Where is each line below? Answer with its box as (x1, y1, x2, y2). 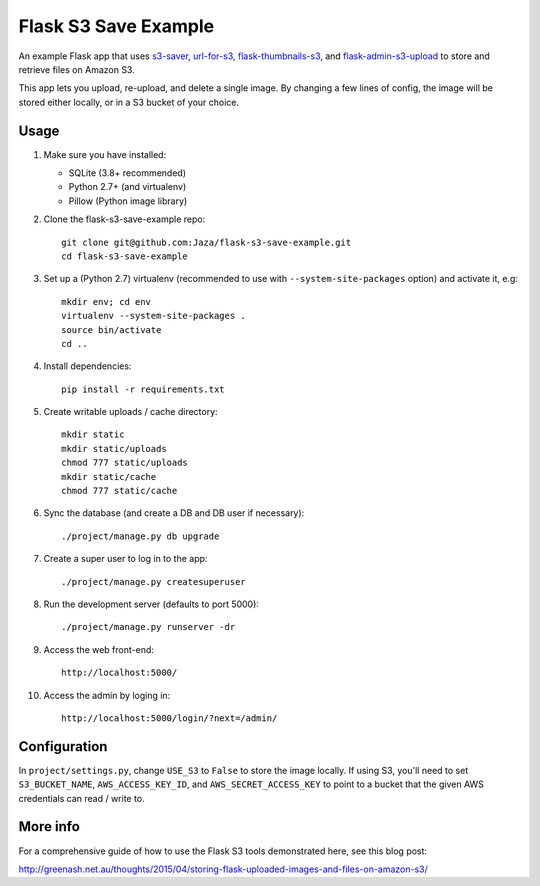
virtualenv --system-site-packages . (61, 310, 247, 322)
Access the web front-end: (43, 643, 155, 655)
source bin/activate (61, 324, 162, 335)
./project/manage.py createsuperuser (61, 576, 247, 587)
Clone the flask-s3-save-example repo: (43, 213, 206, 225)
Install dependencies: (43, 360, 132, 372)
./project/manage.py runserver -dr (61, 621, 236, 633)
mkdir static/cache (61, 471, 157, 482)
